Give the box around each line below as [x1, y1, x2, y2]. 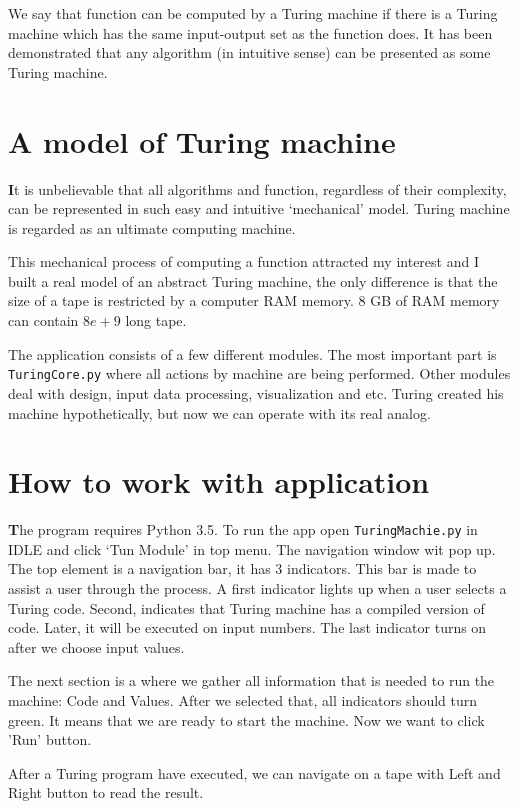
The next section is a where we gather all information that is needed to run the [8, 670, 495, 691]
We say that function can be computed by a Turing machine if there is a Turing [8, 3, 498, 23]
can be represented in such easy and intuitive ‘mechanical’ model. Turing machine [8, 198, 510, 219]
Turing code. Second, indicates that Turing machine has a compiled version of [8, 597, 485, 618]
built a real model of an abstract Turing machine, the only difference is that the [8, 270, 498, 291]
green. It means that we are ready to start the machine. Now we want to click [8, 709, 485, 730]
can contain [8, 310, 79, 331]
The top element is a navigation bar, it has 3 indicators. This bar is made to [8, 558, 477, 579]
